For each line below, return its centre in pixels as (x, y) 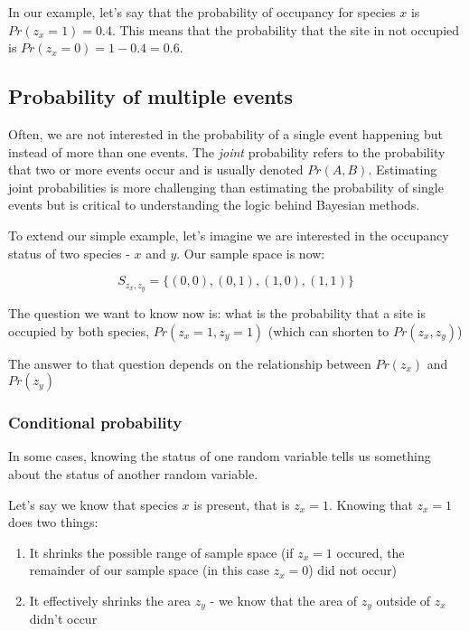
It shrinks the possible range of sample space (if (161, 552)
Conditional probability (95, 423)
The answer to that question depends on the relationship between (190, 363)
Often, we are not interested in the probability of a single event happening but (225, 133)
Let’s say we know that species (93, 504)
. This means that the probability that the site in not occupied (286, 29)
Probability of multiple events (150, 96)
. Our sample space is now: (251, 253)
